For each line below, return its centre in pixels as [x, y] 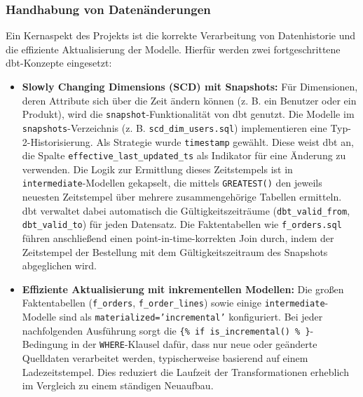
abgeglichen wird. [60, 265]
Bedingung [45, 344]
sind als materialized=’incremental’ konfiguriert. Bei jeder [191, 316]
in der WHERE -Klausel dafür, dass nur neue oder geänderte [194, 344]
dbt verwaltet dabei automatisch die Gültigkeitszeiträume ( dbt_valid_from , [186, 210]
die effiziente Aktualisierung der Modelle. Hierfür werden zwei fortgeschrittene [173, 49]
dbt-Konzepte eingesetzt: [59, 63]
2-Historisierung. [57, 141]
